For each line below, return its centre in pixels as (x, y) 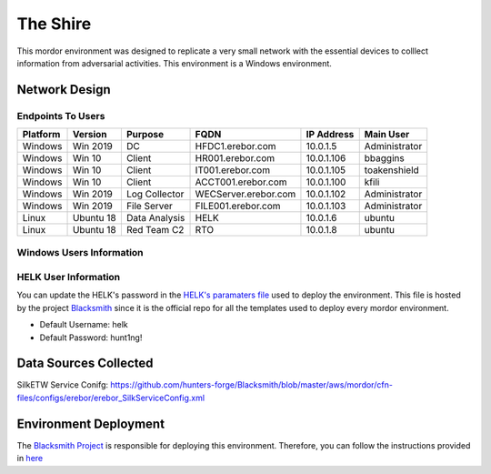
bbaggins (384, 158)
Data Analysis (155, 218)
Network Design (64, 90)
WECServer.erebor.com (245, 194)
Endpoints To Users (61, 116)
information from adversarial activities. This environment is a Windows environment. (174, 63)
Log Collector (155, 194)
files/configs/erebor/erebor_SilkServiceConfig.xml (110, 398)
